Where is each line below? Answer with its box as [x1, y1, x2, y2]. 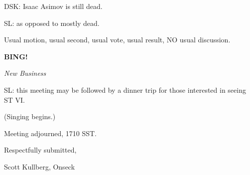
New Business [4, 68, 46, 78]
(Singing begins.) [4, 111, 56, 122]
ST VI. [4, 94, 25, 105]
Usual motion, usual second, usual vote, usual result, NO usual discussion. [4, 34, 231, 45]
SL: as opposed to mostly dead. [4, 17, 100, 28]
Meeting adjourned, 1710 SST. [4, 128, 97, 138]
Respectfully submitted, [4, 145, 77, 155]
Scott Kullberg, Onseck [4, 161, 75, 172]
